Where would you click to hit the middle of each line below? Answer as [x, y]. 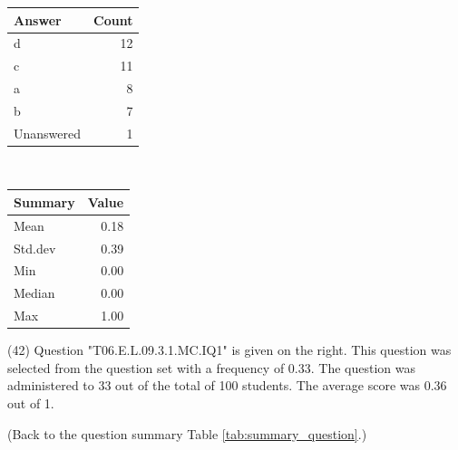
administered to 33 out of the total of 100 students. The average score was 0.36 [227, 385]
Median [34, 293]
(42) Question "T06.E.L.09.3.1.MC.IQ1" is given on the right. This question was [229, 350]
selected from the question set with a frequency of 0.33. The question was [211, 367]
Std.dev [35, 248]
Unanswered [48, 133]
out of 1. [31, 403]
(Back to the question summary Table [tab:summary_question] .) [187, 433]
